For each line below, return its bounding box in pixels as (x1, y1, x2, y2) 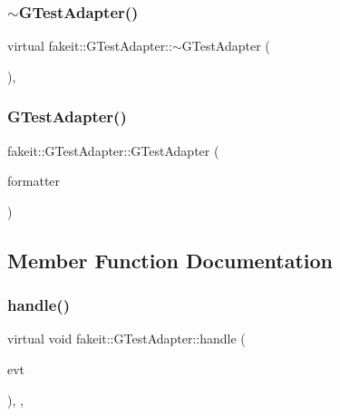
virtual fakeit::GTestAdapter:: (7, 36, 172, 55)
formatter (7, 171, 61, 190)
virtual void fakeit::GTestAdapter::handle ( (7, 329, 246, 348)
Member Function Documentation (7, 246, 334, 274)
